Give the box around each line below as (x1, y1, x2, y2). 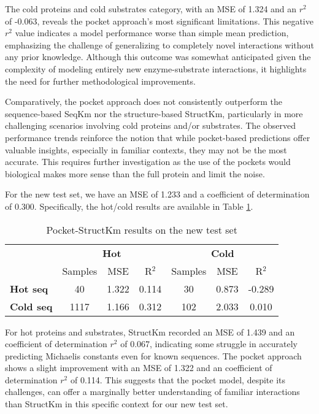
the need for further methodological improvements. (5, 74, 196, 87)
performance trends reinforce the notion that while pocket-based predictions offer (5, 131, 310, 144)
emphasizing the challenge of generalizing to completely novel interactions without (5, 38, 314, 51)
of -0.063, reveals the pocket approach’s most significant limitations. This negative (5, 14, 313, 27)
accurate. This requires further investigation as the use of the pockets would (5, 155, 291, 168)
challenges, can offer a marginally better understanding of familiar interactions (5, 385, 300, 398)
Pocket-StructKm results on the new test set (46, 222, 237, 237)
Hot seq (10, 281, 48, 296)
